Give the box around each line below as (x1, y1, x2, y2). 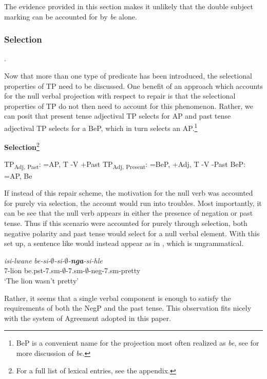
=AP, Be (4, 170, 32, 181)
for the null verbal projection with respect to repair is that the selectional (4, 90, 236, 101)
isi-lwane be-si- (4, 255, 51, 266)
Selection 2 (4, 140, 40, 152)
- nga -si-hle (68, 255, 103, 266)
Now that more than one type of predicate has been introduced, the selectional (4, 70, 252, 81)
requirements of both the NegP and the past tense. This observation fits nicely (4, 302, 252, 313)
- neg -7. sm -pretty (88, 265, 141, 276)
